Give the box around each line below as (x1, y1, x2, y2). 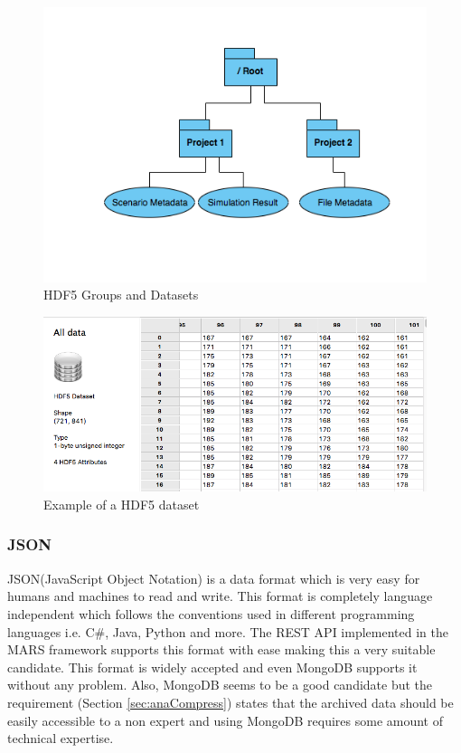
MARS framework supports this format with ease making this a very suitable (7, 640, 436, 659)
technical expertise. (7, 729, 114, 748)
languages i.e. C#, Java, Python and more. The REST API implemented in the (7, 622, 448, 641)
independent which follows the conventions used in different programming (7, 604, 415, 623)
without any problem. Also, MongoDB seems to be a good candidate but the (7, 675, 433, 694)
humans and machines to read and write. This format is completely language (7, 586, 433, 605)
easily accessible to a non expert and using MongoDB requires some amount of (7, 710, 443, 729)
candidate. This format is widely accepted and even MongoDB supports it (7, 657, 418, 676)
